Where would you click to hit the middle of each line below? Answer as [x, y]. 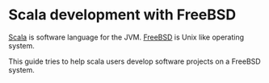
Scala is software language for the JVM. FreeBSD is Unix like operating [126, 37]
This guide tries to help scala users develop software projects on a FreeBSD [134, 61]
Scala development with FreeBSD [122, 15]
